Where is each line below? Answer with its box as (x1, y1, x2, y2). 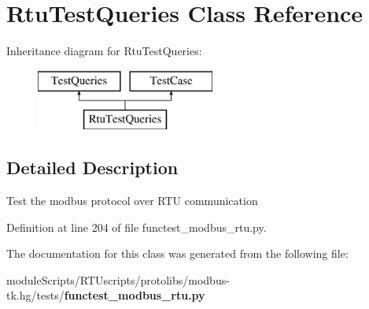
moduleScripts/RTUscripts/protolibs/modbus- (6, 271, 230, 288)
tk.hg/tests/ (6, 287, 65, 303)
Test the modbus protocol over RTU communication (6, 192, 258, 209)
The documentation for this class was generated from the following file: (6, 245, 349, 262)
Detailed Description (6, 155, 179, 180)
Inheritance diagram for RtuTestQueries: (6, 43, 202, 59)
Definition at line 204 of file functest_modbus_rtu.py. (6, 218, 267, 235)
